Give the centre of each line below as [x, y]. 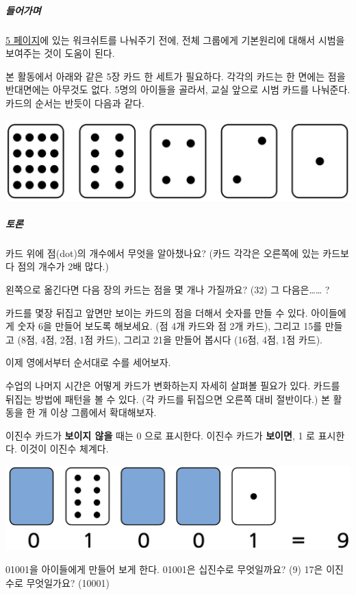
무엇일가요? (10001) [68, 582]
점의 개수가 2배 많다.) [63, 266]
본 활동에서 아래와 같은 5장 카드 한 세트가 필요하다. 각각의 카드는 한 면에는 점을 [176, 76]
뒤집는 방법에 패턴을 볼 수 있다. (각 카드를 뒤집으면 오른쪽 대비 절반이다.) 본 [168, 399]
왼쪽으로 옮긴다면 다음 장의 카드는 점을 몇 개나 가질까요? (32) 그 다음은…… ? [168, 289]
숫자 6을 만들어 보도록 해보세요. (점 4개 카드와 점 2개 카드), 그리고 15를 [170, 326]
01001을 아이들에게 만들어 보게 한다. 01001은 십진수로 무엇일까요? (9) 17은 [164, 569]
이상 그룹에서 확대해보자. [103, 412]
